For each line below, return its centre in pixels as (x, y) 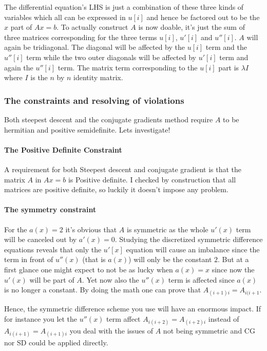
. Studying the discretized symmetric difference (189, 239)
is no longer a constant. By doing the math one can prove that (103, 290)
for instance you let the (41, 318)
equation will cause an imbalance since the (193, 249)
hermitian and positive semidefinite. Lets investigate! (87, 129)
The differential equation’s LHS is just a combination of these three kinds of (124, 7)
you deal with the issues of (111, 331)
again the (19, 67)
